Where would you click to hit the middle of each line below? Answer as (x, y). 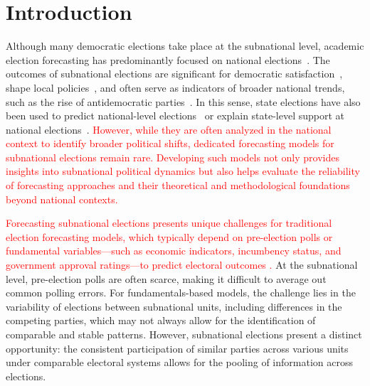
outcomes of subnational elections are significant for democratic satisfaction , (174, 74)
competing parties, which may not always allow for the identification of (161, 320)
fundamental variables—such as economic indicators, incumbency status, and (174, 251)
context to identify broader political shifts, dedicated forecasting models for (170, 143)
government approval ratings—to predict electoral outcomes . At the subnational (182, 265)
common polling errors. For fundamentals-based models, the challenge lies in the (181, 293)
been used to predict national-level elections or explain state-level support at (175, 116)
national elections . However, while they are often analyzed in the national (169, 129)
